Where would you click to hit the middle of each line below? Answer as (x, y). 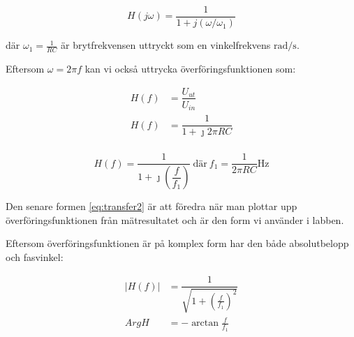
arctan (205, 323)
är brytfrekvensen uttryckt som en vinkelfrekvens (166, 45)
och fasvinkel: (35, 256)
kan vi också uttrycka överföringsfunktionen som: (190, 68)
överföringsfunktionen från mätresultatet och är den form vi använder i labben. (175, 219)
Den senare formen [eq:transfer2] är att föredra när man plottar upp (152, 206)
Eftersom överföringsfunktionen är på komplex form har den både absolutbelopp (177, 243)
